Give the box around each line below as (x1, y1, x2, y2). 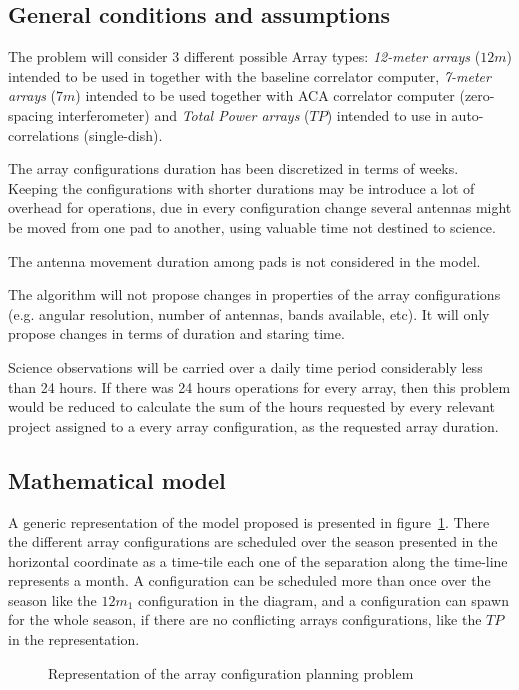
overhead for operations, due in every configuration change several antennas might (8, 197, 512, 218)
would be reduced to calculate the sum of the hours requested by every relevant (8, 396, 495, 417)
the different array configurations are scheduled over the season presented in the (8, 531, 498, 552)
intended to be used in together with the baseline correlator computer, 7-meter (8, 65, 491, 86)
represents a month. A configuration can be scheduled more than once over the (8, 570, 491, 591)
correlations (8, 124, 79, 145)
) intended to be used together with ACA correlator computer (75, 85, 455, 106)
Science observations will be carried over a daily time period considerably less (8, 356, 483, 377)
